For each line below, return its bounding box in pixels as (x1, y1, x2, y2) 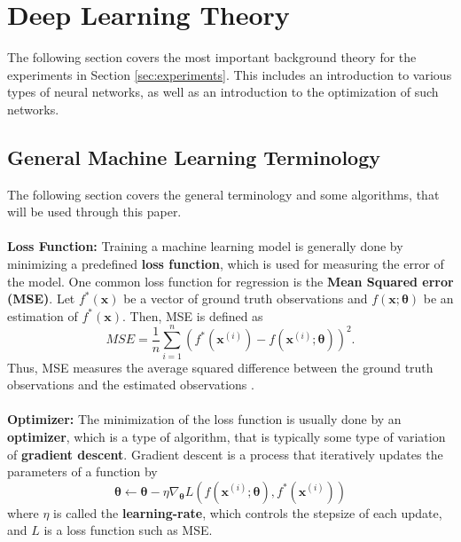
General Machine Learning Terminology (7, 143, 381, 170)
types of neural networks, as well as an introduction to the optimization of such (7, 82, 439, 101)
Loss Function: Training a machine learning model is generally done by (7, 237, 403, 255)
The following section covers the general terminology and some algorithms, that (7, 185, 440, 203)
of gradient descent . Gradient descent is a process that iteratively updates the (7, 444, 443, 463)
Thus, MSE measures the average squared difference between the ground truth (7, 357, 434, 376)
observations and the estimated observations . (7, 375, 254, 394)
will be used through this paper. (7, 202, 182, 221)
